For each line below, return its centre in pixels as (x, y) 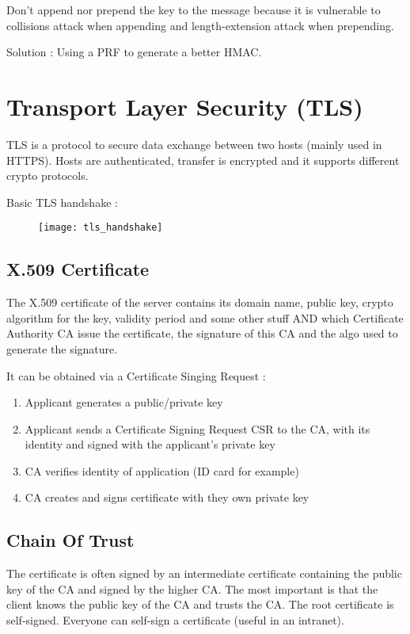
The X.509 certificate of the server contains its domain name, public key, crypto (200, 302)
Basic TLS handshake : (62, 202)
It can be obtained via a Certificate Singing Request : (136, 375)
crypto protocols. (47, 176)
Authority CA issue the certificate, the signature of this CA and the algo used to (202, 333)
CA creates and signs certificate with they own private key (167, 497)
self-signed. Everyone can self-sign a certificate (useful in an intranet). (175, 620)
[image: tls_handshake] (101, 228)
